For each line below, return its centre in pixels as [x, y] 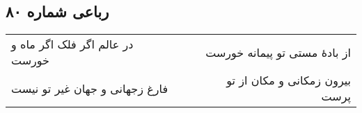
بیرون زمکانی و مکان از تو [289, 80]
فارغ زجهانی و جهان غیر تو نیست [90, 88]
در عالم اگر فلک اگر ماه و [72, 44]
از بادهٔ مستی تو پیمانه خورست [278, 52]
